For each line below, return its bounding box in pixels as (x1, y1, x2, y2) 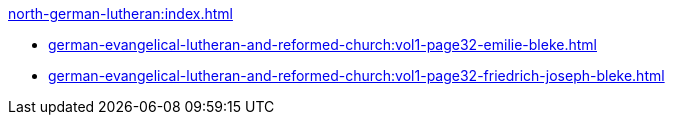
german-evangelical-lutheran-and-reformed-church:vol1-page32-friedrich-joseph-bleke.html (48, 67, 665, 84)
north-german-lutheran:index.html (8, 5, 233, 22)
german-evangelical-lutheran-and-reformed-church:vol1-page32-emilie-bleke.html (48, 36, 597, 53)
